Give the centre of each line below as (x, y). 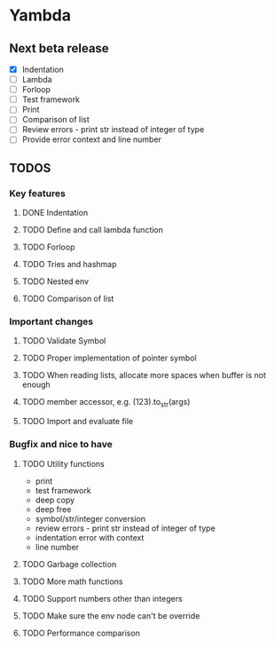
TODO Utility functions (63, 463)
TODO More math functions (72, 581)
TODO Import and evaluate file (78, 422)
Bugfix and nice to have (61, 445)
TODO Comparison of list (68, 299)
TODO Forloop (48, 247)
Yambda (40, 16)
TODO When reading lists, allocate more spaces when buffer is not (144, 375)
